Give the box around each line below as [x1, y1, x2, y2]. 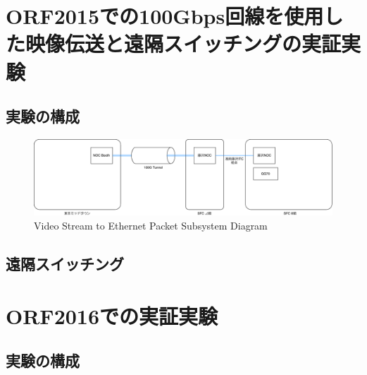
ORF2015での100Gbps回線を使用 [6, 1, 324, 30]
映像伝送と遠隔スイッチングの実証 [25, 29, 342, 58]
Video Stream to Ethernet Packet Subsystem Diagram [34, 218, 268, 233]
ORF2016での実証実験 [6, 301, 218, 330]
